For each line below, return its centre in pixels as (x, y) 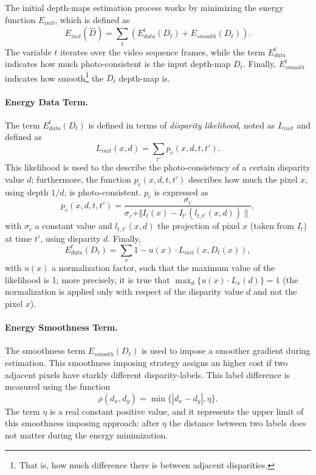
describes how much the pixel (243, 179)
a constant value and (74, 226)
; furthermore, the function (81, 179)
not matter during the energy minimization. (87, 435)
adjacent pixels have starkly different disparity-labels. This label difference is (148, 374)
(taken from (273, 226)
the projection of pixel (199, 226)
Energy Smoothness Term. (61, 327)
